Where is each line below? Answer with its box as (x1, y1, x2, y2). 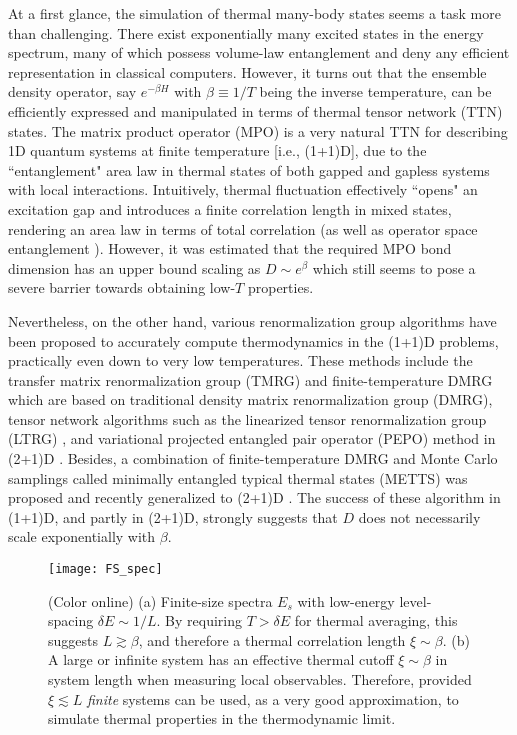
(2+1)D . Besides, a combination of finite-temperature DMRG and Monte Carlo (8, 448, 498, 469)
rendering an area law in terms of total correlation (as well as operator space (8, 218, 478, 239)
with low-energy (297, 590, 395, 611)
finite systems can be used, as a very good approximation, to (86, 688, 459, 709)
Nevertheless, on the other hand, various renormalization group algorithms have (8, 310, 497, 331)
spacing (48, 610, 94, 631)
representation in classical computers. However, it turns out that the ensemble (8, 61, 487, 82)
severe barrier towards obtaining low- (8, 277, 236, 298)
